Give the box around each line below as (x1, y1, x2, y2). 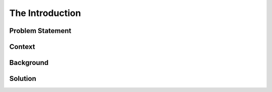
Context (9, 42, 35, 51)
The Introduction (9, 7, 81, 18)
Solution (9, 74, 36, 83)
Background (9, 58, 49, 67)
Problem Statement (9, 26, 72, 35)
